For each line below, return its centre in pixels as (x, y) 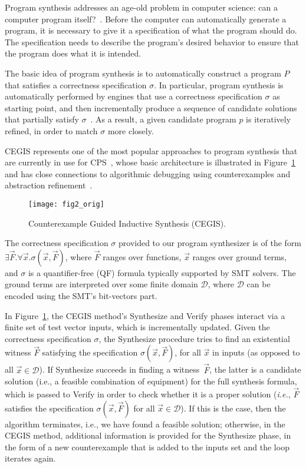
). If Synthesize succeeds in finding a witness (119, 369)
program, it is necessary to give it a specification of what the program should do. (151, 30)
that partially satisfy (42, 119)
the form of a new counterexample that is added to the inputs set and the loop (147, 447)
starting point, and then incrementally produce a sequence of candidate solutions (151, 107)
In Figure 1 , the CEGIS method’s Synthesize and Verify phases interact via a (145, 315)
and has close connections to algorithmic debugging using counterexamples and (148, 173)
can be (259, 284)
